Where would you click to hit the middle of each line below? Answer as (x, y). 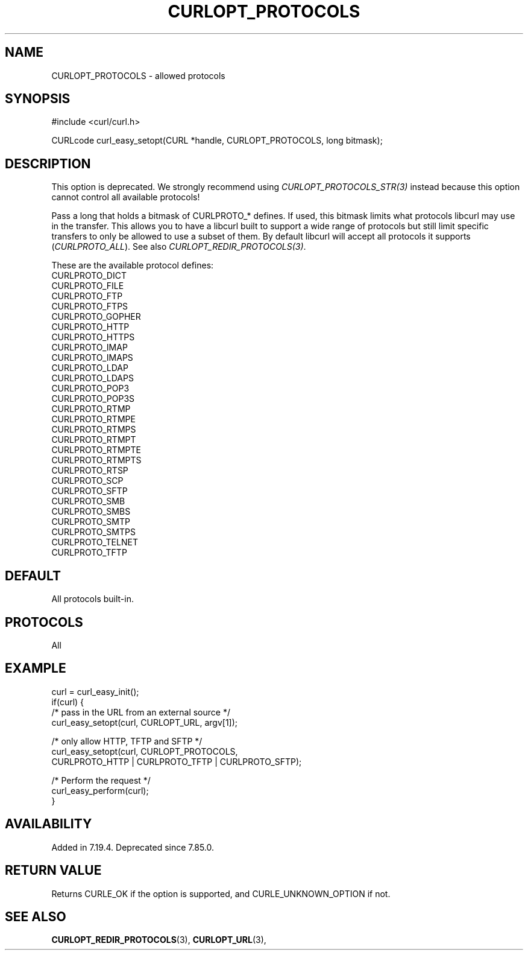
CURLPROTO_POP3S (93, 399)
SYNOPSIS (38, 99)
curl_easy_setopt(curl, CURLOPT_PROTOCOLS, (145, 751)
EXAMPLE (36, 668)
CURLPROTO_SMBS (91, 512)
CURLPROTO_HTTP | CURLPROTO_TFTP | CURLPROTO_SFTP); (177, 761)
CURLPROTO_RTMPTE (96, 450)
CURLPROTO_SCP (87, 481)
